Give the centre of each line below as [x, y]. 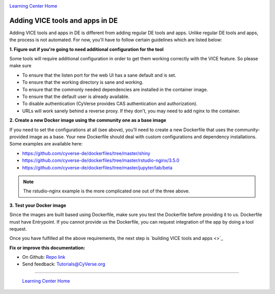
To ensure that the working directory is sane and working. [83, 82]
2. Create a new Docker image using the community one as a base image [88, 120]
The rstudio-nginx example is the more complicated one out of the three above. [107, 191]
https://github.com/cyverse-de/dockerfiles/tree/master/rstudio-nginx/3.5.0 [101, 160]
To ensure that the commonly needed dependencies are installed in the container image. [115, 89]
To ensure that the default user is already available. [76, 96]
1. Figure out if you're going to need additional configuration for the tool [87, 49]
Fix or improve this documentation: [47, 248]
